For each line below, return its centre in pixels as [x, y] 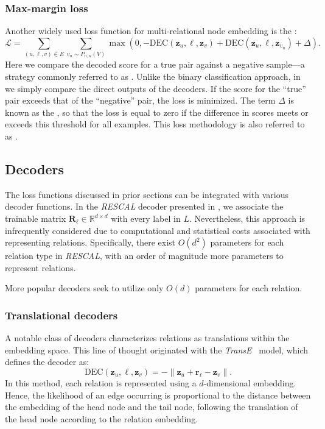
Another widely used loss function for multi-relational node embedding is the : [151, 31]
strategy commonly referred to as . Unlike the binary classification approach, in [153, 76]
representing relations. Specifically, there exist [90, 242]
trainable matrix [36, 218]
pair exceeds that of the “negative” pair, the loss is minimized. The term [140, 100]
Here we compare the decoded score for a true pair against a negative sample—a [155, 64]
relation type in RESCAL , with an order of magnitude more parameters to [144, 256]
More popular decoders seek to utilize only [84, 288]
